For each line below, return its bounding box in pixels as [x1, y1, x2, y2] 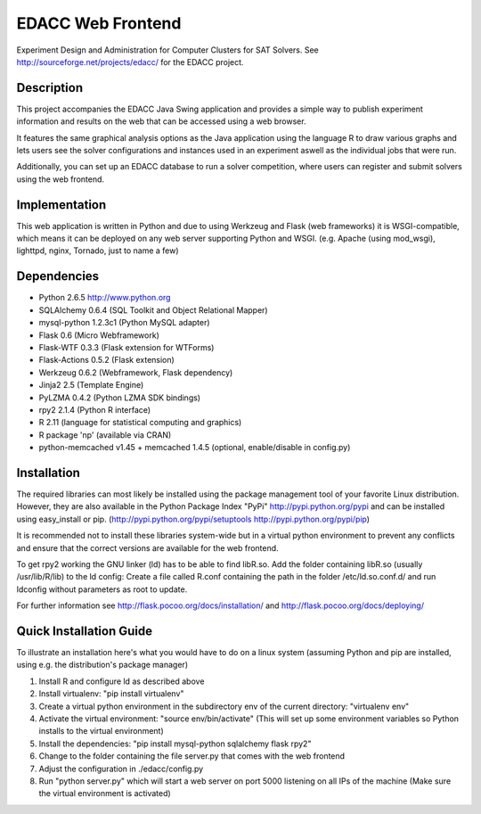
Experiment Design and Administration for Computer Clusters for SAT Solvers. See [16, 45, 320, 55]
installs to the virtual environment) [38, 726, 164, 736]
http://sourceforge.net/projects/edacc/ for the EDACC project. [16, 56, 244, 67]
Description [16, 80, 84, 95]
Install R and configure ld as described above [38, 676, 205, 687]
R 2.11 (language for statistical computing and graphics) [38, 417, 242, 428]
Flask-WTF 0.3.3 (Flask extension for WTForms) [38, 341, 215, 352]
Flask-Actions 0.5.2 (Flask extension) [38, 355, 175, 366]
